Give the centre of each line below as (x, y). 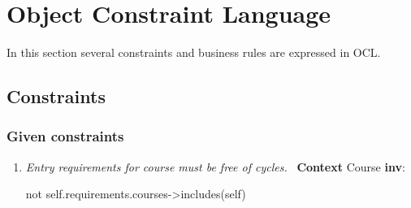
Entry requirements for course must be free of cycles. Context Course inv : (215, 166)
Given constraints (65, 136)
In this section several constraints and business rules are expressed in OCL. (194, 52)
